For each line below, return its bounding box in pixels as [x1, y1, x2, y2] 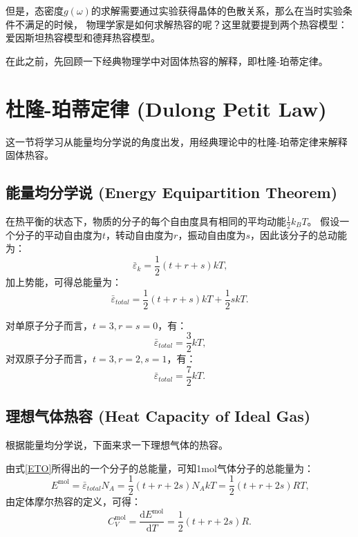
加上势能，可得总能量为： [6, 274, 122, 289]
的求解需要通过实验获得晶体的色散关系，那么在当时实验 [91, 3, 343, 17]
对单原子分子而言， [6, 318, 93, 332]
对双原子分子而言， [6, 351, 93, 366]
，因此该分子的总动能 [249, 227, 347, 242]
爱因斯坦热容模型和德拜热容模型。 [6, 30, 160, 45]
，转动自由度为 [106, 227, 174, 242]
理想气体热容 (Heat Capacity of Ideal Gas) [6, 405, 311, 427]
